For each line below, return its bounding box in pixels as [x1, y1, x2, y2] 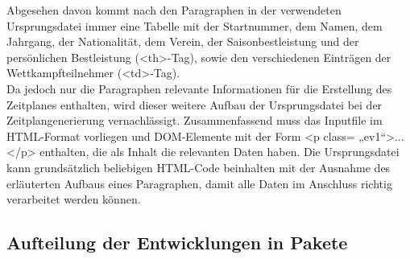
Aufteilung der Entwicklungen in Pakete [6, 230, 348, 255]
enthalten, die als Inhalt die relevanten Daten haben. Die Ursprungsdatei [39, 143, 400, 160]
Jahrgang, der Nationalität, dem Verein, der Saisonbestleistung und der [6, 33, 359, 50]
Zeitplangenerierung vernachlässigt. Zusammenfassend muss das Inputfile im [6, 112, 383, 129]
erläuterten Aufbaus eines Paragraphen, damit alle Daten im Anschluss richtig [6, 175, 392, 191]
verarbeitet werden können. [6, 191, 141, 208]
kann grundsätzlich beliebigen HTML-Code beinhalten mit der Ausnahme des [6, 158, 391, 175]
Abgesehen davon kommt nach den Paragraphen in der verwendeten [6, 2, 342, 18]
